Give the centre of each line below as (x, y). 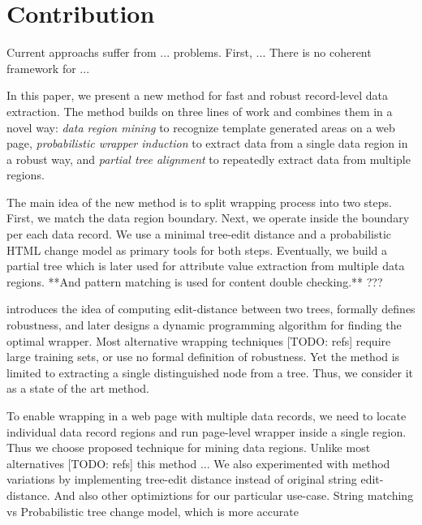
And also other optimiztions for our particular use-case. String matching (234, 495)
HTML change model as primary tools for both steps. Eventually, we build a (197, 250)
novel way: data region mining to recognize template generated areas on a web (201, 127)
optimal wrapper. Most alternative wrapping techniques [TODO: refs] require (199, 340)
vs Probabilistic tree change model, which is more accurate (153, 511)
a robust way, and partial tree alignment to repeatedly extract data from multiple (209, 159)
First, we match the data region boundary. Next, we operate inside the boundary (208, 218)
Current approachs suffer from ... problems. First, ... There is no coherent (189, 52)
